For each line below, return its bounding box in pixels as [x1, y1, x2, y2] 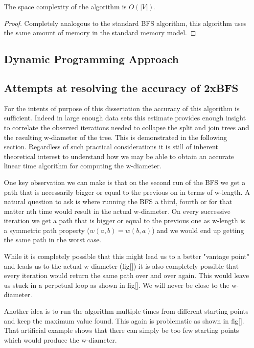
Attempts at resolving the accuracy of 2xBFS [4, 80, 239, 95]
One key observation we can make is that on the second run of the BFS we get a [4, 177, 246, 187]
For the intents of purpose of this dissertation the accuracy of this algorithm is [4, 103, 240, 113]
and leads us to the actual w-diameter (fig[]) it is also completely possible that [4, 260, 239, 271]
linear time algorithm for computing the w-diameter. [4, 161, 162, 171]
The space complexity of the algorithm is [4, 1, 127, 11]
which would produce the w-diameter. [4, 334, 117, 345]
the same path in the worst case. [4, 234, 101, 245]
